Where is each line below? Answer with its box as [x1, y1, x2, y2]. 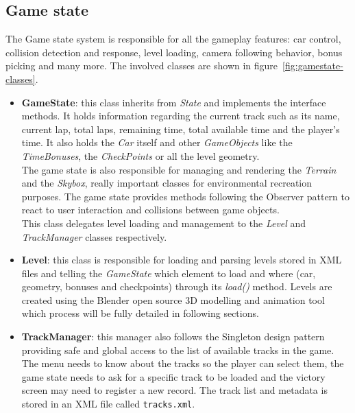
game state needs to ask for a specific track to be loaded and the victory [21, 369, 326, 383]
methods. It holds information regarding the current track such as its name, [21, 108, 340, 123]
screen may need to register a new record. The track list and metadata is [21, 383, 328, 397]
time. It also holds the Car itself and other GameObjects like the [21, 135, 293, 150]
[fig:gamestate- [282, 58, 343, 73]
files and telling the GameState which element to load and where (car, [21, 265, 316, 280]
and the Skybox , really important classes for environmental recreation [21, 176, 313, 190]
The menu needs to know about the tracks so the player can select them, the [21, 356, 344, 370]
